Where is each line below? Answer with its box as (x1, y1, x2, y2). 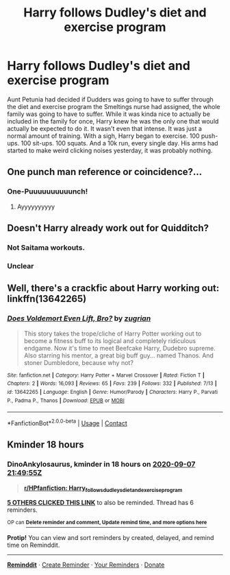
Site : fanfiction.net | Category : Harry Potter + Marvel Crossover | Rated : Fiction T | (7, 372, 205, 379)
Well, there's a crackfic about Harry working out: (7, 283, 220, 294)
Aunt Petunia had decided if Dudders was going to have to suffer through (7, 95, 214, 104)
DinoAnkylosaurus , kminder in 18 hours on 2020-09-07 (7, 460, 196, 469)
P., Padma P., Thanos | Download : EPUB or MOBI (7, 397, 125, 404)
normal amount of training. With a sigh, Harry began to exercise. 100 (7, 132, 200, 140)
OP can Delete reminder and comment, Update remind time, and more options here (7, 519, 207, 526)
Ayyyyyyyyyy (16, 202, 55, 211)
